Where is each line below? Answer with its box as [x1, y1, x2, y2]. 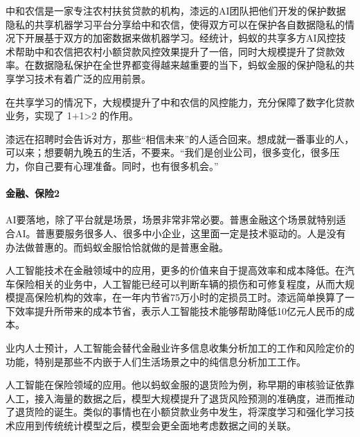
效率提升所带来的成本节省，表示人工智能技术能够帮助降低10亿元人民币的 [15, 303, 345, 318]
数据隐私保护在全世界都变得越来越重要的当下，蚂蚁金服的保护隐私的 [34, 58, 345, 72]
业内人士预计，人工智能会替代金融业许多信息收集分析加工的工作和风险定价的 [6, 341, 354, 355]
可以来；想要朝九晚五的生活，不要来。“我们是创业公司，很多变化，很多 [6, 145, 330, 160]
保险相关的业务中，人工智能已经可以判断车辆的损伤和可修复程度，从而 [15, 276, 335, 291]
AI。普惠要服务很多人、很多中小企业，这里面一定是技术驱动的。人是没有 [15, 225, 346, 240]
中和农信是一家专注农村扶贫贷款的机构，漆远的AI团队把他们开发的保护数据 [6, 3, 346, 17]
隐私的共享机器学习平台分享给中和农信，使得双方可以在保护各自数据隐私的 [6, 17, 345, 31]
